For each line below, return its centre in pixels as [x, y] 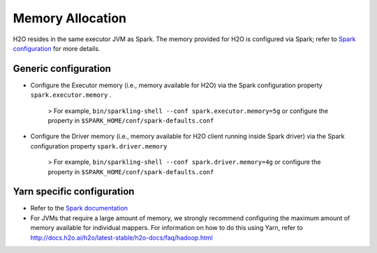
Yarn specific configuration [74, 192]
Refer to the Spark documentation [79, 208]
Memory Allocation [70, 18]
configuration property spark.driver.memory [99, 146]
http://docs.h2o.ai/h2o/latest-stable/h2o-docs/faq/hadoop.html [121, 238]
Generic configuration [62, 69]
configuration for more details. [57, 48]
